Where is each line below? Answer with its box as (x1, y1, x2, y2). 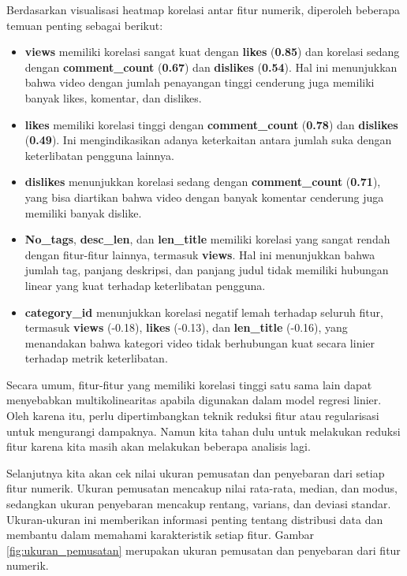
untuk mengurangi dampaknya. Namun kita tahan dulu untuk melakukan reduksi (6, 422, 401, 439)
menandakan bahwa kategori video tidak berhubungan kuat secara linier (24, 334, 375, 351)
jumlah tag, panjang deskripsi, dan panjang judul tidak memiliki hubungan (24, 262, 389, 278)
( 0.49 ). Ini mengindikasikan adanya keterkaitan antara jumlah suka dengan (24, 132, 392, 148)
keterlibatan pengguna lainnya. (24, 147, 174, 163)
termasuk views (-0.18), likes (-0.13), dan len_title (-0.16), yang (24, 319, 348, 336)
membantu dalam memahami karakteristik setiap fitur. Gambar (6, 526, 315, 543)
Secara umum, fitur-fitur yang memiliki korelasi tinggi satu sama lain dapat (6, 376, 372, 392)
